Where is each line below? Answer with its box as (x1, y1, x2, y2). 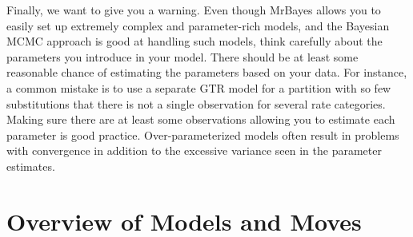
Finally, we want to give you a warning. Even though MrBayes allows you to (6, 2, 381, 18)
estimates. (6, 157, 55, 174)
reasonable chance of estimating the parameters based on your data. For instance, (6, 64, 407, 81)
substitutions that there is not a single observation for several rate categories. (6, 95, 386, 112)
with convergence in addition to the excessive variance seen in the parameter (6, 142, 382, 159)
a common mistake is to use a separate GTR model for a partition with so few (6, 79, 391, 96)
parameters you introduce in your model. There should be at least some (6, 48, 359, 65)
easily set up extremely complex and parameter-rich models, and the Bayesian (6, 17, 390, 34)
